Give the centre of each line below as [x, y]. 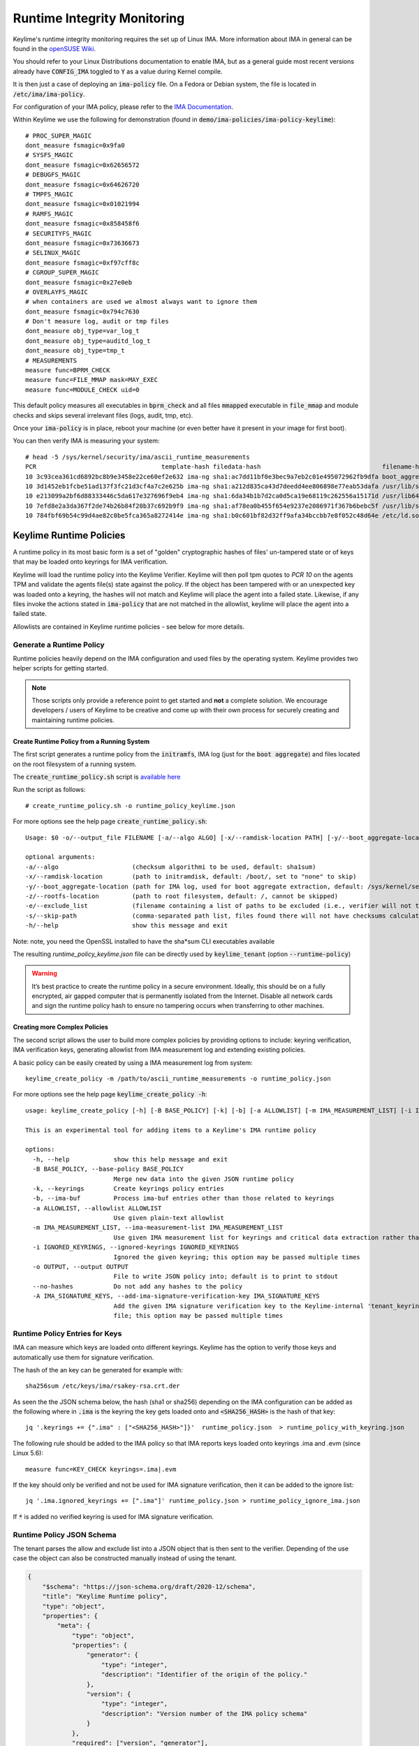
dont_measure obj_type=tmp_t [75, 351]
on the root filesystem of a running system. [75, 764]
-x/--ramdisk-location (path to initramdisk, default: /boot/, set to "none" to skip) [191, 877]
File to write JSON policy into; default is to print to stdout [226, 1277]
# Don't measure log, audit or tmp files [97, 322]
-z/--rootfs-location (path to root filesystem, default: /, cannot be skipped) [182, 896]
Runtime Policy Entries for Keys [67, 1333]
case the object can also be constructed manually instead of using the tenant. [125, 1558]
